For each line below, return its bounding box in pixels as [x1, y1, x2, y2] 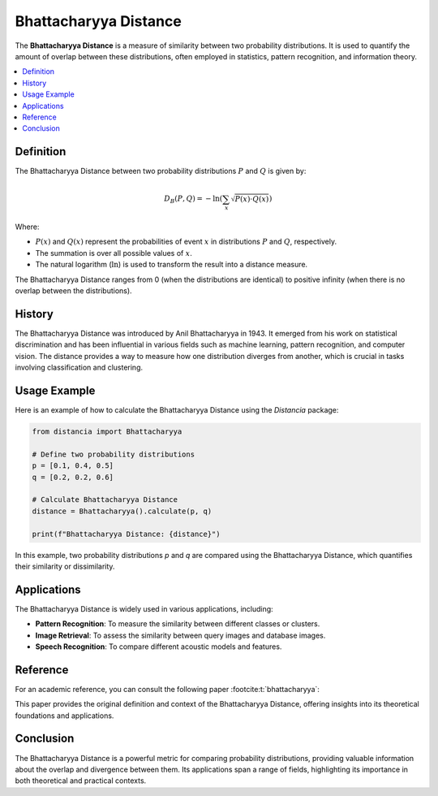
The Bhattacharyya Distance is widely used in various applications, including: [15, 603, 273, 613]
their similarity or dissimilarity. [15, 561, 115, 571]
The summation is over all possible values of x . [35, 248, 192, 257]
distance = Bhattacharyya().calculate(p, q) [32, 506, 213, 516]
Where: [15, 222, 40, 231]
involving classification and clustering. [15, 362, 144, 373]
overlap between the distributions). [15, 286, 133, 296]
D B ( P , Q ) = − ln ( [163, 194, 223, 205]
